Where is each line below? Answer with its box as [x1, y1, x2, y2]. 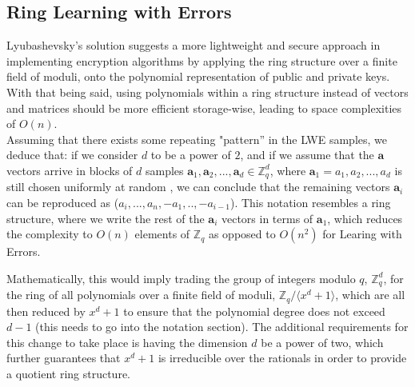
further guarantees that [6, 349, 121, 366]
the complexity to [6, 225, 93, 242]
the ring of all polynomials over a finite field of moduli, [6, 286, 276, 303]
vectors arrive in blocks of [6, 162, 133, 178]
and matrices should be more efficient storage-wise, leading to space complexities [6, 99, 402, 116]
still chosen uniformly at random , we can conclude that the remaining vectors [6, 178, 390, 195]
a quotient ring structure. [6, 365, 130, 382]
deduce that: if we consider [6, 146, 138, 163]
